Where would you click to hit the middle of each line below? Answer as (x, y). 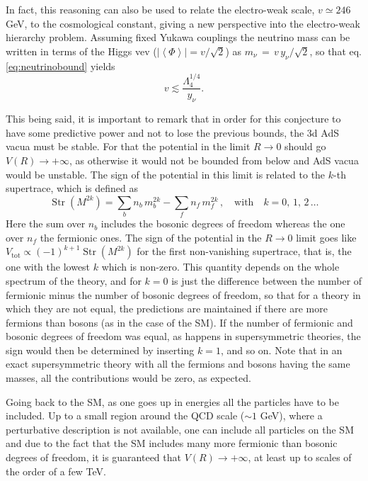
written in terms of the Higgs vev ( (81, 51)
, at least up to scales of (300, 457)
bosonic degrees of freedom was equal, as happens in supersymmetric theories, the (183, 336)
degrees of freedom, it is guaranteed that (93, 457)
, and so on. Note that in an (281, 350)
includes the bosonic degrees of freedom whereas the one (223, 223)
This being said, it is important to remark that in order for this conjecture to (173, 119)
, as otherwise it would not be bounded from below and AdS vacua (214, 160)
